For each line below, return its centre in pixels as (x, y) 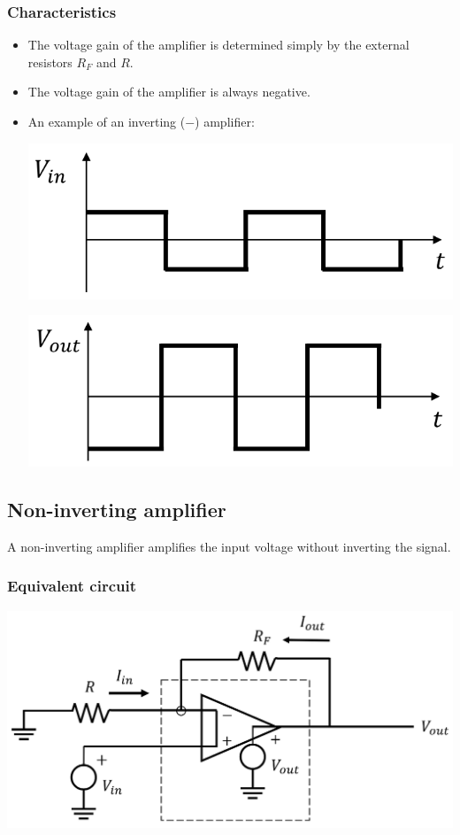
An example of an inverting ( (107, 121)
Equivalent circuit (72, 586)
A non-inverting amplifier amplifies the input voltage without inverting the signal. (229, 546)
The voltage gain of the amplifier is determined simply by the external (218, 45)
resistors (50, 62)
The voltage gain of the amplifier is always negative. (169, 92)
